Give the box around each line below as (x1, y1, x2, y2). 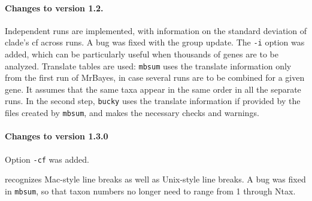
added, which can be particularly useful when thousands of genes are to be (5, 48, 279, 60)
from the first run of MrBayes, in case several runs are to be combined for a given (5, 71, 305, 84)
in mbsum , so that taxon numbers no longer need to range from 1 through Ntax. (5, 184, 296, 197)
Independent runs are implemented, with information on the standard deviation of (5, 24, 307, 36)
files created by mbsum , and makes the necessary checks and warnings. (5, 106, 259, 119)
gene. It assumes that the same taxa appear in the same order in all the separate (5, 83, 301, 95)
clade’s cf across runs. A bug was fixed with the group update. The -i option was (5, 36, 305, 48)
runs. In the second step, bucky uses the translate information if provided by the (5, 95, 301, 107)
